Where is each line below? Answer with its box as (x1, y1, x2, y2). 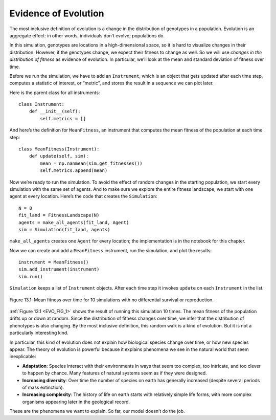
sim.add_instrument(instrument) (18, 267, 100, 272)
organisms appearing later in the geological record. (22, 399, 130, 405)
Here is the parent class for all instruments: (9, 90, 100, 96)
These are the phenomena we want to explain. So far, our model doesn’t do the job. (9, 408, 185, 414)
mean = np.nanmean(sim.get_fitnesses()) (40, 160, 143, 166)
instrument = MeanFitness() (18, 259, 89, 266)
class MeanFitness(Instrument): (18, 146, 100, 152)
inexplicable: (9, 353, 36, 360)
